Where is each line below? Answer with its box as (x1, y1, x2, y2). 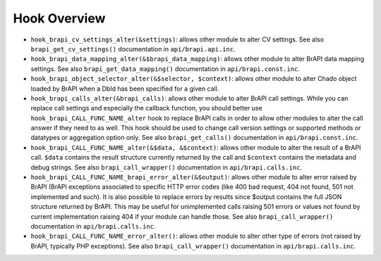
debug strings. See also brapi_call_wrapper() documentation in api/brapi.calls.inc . (30, 163, 303, 172)
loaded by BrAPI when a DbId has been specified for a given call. (30, 84, 219, 93)
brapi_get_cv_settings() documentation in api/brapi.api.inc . (30, 44, 236, 53)
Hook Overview (13, 11, 106, 26)
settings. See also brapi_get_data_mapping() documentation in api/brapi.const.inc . (30, 64, 300, 73)
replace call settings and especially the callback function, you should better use (30, 104, 262, 113)
